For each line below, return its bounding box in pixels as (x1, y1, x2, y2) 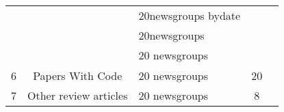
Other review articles (27, 87, 128, 103)
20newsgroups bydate (138, 8, 241, 23)
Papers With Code (33, 67, 122, 83)
